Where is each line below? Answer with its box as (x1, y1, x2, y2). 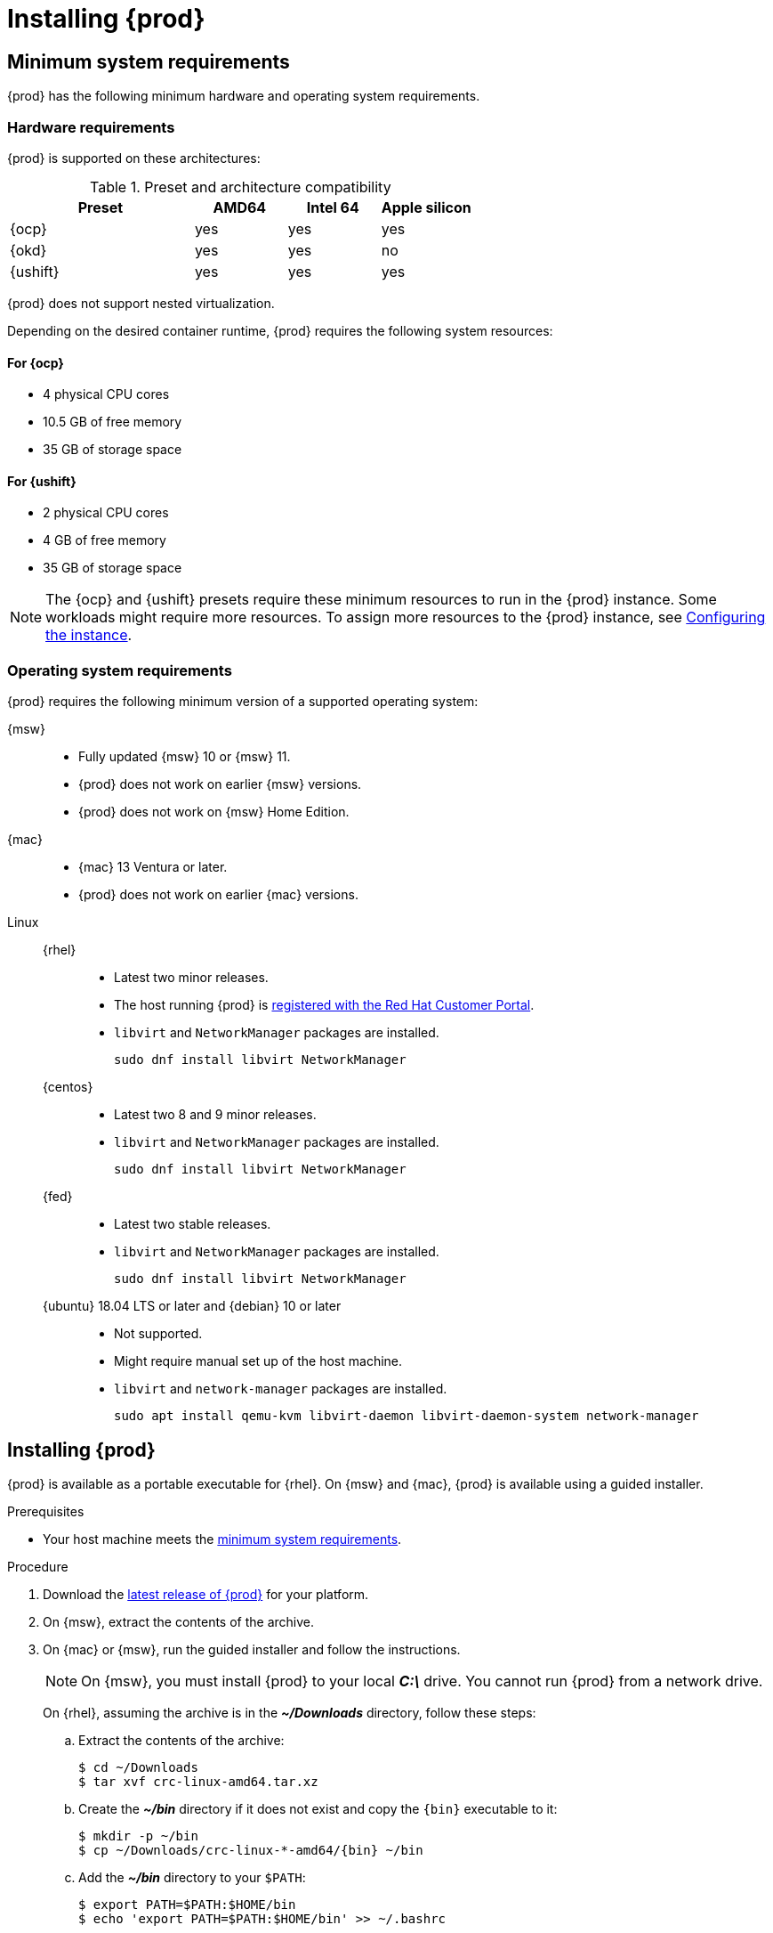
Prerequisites (7, 1503, 85, 1519)
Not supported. (114, 1326, 203, 1342)
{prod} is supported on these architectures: (7, 150, 261, 166)
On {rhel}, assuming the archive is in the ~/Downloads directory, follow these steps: (43, 1704, 536, 1720)
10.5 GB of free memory (43, 414, 182, 430)
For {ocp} (7, 354, 64, 370)
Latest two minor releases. (114, 970, 269, 986)
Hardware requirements (7, 118, 175, 136)
